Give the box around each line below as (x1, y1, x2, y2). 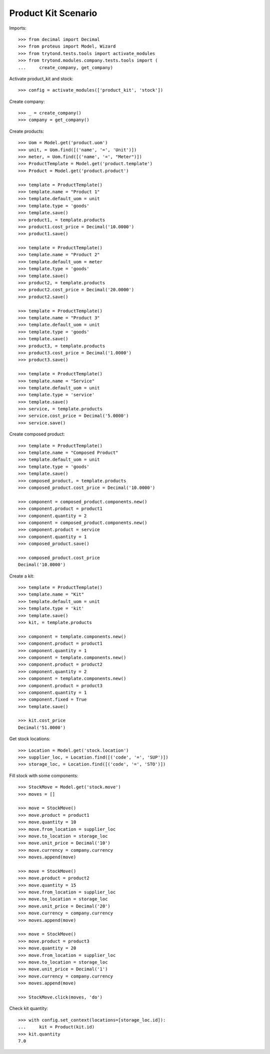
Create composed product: (9, 431, 65, 437)
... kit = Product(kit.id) (18, 1024, 95, 1030)
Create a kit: (9, 573, 34, 579)
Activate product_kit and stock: (9, 76, 73, 82)
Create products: (9, 128, 44, 134)
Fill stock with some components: (9, 772, 78, 778)
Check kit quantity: (9, 1005, 48, 1011)
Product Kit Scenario (9, 8, 97, 19)
